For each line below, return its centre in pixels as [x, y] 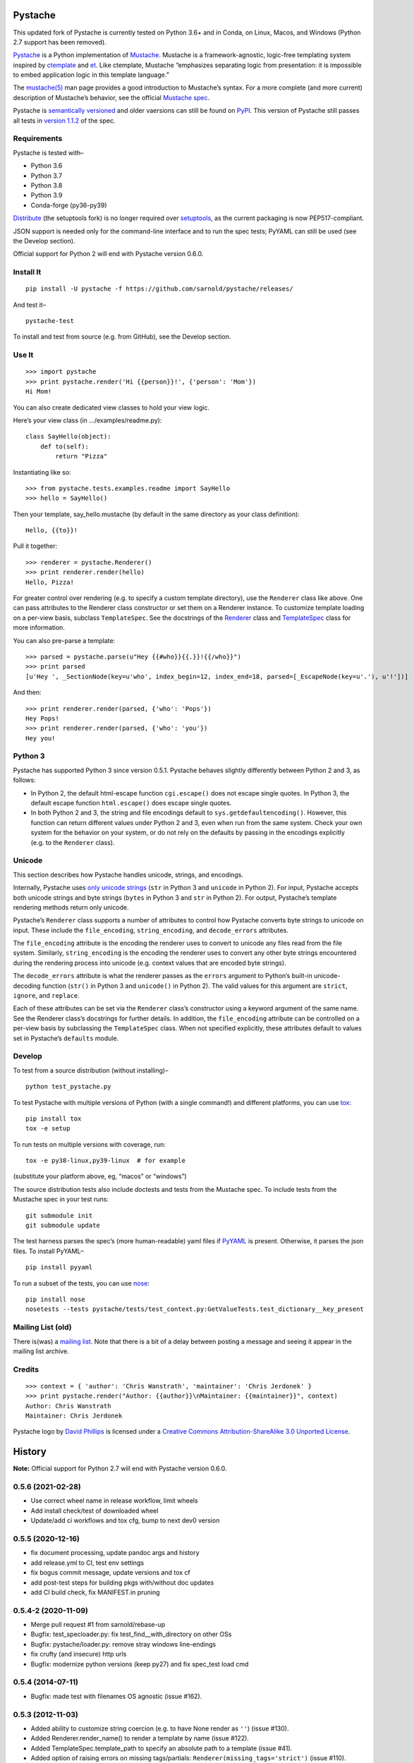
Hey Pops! [42, 718]
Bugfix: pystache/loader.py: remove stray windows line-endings [123, 1644]
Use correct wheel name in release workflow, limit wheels [114, 1501]
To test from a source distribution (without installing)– [91, 1070]
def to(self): [65, 446]
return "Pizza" [81, 456]
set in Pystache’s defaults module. [66, 1038]
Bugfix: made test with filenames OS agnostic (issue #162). [116, 1696]
